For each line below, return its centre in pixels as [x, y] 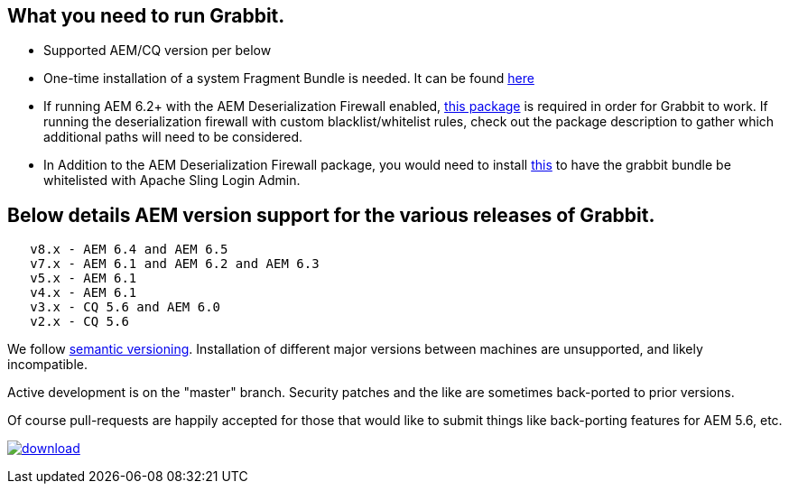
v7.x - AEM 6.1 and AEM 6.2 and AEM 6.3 [175, 264]
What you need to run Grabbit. [146, 16]
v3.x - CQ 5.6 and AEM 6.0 [125, 307]
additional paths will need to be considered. [173, 137]
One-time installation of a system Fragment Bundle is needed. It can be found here [289, 79]
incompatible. [48, 365]
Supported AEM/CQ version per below [158, 51]
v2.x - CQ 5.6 [79, 322]
